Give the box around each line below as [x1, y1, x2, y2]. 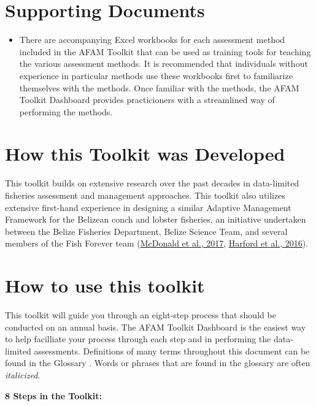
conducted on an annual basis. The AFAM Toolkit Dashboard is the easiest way [5, 320, 306, 333]
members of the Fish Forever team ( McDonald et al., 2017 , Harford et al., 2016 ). [5, 237, 309, 250]
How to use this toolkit [5, 273, 205, 298]
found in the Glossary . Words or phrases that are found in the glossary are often [5, 356, 310, 369]
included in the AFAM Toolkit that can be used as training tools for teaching [19, 45, 311, 58]
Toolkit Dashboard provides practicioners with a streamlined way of [19, 93, 275, 106]
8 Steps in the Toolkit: [5, 389, 102, 402]
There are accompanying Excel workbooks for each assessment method [19, 33, 285, 46]
